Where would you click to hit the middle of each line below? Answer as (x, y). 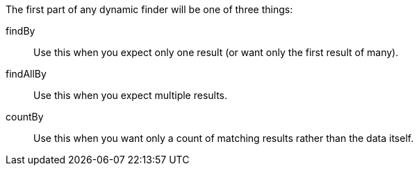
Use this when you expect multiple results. (131, 95)
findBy (20, 31)
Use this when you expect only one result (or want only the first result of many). (216, 52)
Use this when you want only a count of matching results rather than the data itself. (224, 138)
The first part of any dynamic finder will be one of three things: (149, 9)
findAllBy (26, 74)
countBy (25, 117)
